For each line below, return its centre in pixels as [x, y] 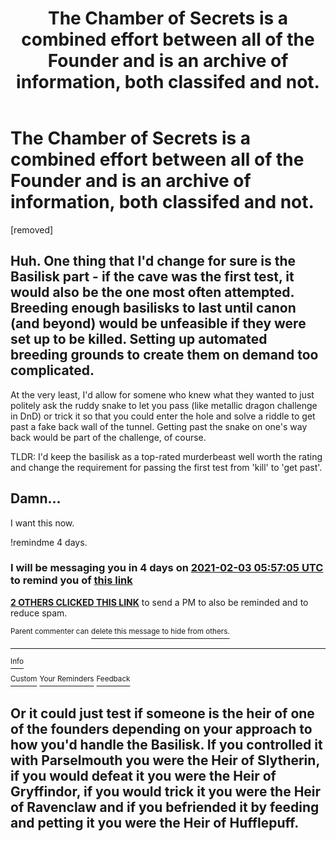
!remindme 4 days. [49, 542]
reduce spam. [39, 613]
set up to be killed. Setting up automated [139, 339]
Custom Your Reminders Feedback [70, 679]
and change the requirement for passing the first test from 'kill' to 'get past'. [166, 467]
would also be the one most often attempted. [152, 292]
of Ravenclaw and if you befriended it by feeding [165, 807]
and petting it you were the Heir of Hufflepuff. [155, 822]
